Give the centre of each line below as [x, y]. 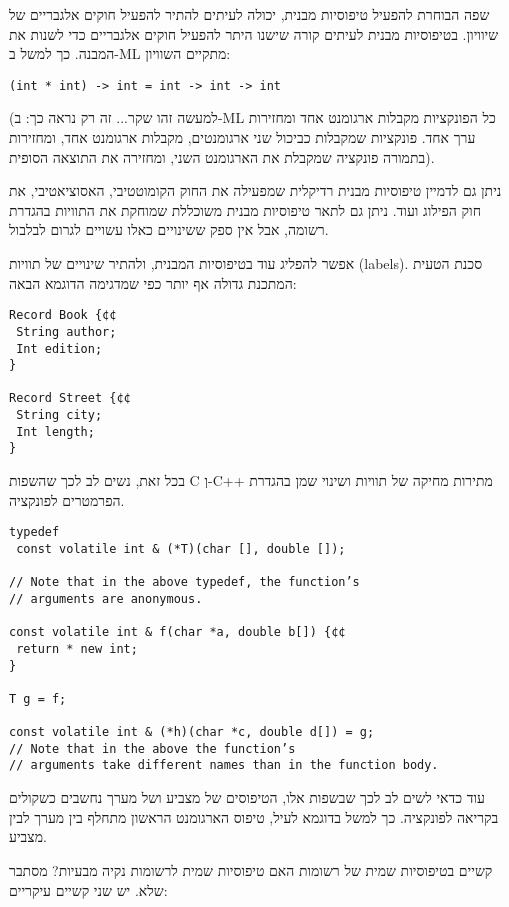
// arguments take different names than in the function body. [224, 765]
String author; [66, 331]
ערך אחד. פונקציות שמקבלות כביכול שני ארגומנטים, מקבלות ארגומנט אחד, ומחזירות [242, 137]
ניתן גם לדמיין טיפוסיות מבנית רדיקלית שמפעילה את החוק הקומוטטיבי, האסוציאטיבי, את [255, 190]
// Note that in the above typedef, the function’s [184, 582]
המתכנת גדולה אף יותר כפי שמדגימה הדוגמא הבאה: [153, 282]
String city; [59, 415]
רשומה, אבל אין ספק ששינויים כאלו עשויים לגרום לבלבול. [169, 229]
